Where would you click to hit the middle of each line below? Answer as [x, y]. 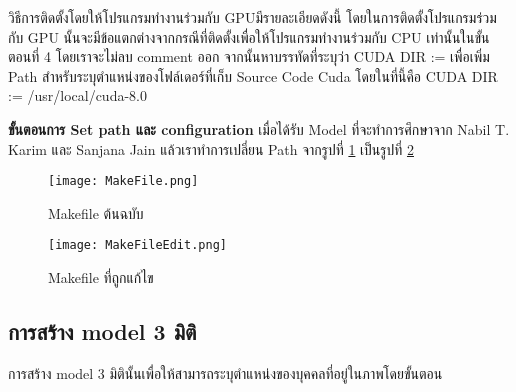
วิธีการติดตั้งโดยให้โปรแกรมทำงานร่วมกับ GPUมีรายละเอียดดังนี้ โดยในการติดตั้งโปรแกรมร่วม [252, 17]
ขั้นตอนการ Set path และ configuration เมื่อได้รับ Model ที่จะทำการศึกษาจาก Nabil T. [259, 128]
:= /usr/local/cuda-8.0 [77, 95]
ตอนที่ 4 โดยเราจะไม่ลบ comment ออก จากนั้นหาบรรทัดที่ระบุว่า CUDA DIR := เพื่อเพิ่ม [249, 56]
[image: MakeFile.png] [123, 181]
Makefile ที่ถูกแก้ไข [101, 277]
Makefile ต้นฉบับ [96, 212]
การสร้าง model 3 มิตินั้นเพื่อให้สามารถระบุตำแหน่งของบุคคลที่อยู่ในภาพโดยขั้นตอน [225, 372]
